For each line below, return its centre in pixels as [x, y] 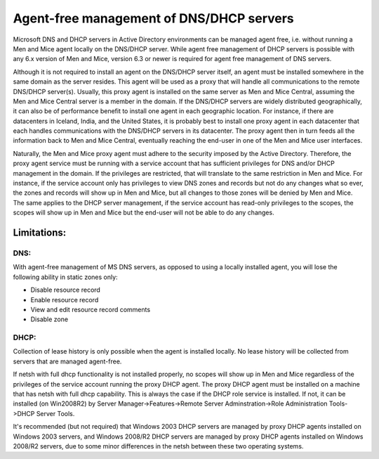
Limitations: [40, 233]
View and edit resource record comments [91, 309]
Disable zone [49, 319]
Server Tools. [55, 413]
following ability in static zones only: [66, 277]
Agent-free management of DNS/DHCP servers [153, 18]
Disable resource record [66, 290]
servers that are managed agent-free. [67, 361]
